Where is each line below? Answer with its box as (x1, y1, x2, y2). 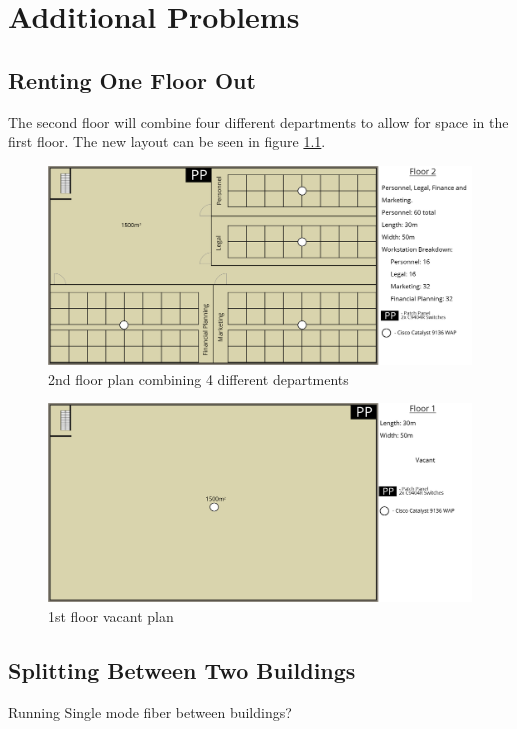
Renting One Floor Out (8, 64, 256, 95)
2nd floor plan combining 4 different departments (48, 368, 349, 389)
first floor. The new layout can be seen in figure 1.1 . (8, 131, 326, 152)
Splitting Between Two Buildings (8, 654, 356, 685)
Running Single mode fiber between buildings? (8, 701, 292, 722)
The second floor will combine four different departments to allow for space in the (8, 111, 509, 132)
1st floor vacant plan (48, 605, 174, 626)
